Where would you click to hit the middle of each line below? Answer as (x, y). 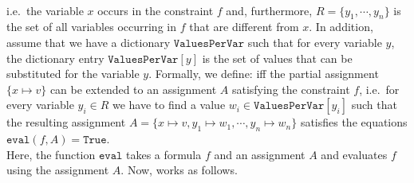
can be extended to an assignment (133, 89)
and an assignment (260, 154)
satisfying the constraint (291, 89)
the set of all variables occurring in (91, 27)
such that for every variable (315, 42)
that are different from (244, 27)
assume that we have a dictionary (89, 42)
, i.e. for (379, 89)
